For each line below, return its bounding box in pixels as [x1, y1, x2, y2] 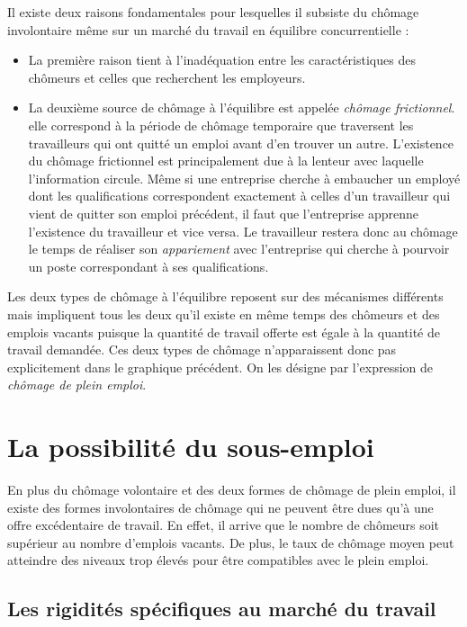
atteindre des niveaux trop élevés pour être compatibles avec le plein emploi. [7, 551, 429, 569]
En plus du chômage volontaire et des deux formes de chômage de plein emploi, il [7, 480, 456, 498]
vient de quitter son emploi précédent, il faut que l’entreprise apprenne [28, 203, 418, 222]
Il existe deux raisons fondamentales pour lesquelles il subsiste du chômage [7, 3, 419, 21]
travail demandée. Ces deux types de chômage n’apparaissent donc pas [7, 340, 397, 359]
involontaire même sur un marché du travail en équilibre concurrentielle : [7, 20, 409, 39]
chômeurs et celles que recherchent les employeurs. [28, 67, 306, 86]
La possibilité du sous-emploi [7, 428, 374, 465]
